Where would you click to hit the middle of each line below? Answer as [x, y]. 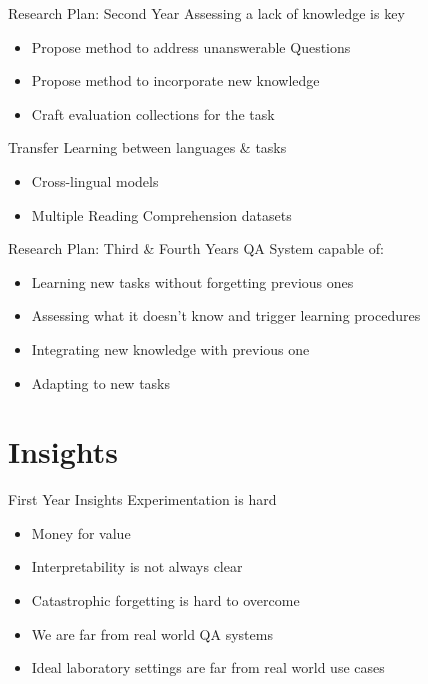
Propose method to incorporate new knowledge [175, 80]
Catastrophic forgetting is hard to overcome [165, 600]
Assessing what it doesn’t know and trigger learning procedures [226, 315]
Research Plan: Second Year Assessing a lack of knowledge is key [206, 13]
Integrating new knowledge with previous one [170, 348]
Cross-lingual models [95, 180]
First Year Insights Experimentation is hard [142, 499]
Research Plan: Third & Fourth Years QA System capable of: [196, 248]
